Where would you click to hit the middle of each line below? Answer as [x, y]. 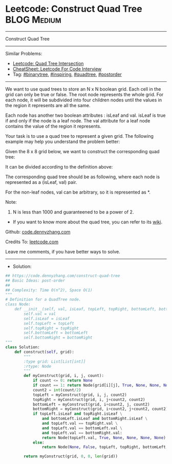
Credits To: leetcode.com [32, 242]
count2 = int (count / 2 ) [57, 390]
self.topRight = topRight [51, 328]
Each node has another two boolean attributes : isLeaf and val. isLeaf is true [85, 115]
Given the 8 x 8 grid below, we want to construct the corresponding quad [82, 151]
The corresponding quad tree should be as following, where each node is [83, 177]
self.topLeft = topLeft [49, 323]
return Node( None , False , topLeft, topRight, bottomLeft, [105, 447]
